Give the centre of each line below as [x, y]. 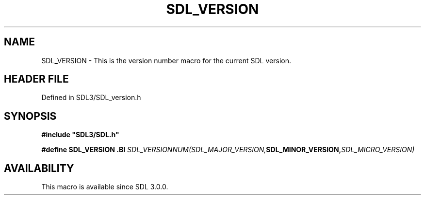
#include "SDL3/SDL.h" [80, 135]
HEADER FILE [36, 79]
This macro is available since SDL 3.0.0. [105, 187]
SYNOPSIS [30, 116]
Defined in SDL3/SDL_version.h [91, 98]
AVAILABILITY [39, 168]
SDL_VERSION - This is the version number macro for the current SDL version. [166, 60]
